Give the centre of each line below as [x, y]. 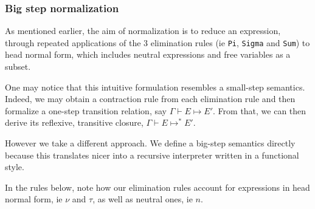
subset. [18, 67]
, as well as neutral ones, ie [143, 199]
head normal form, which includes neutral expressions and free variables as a [148, 54]
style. [15, 167]
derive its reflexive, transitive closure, [74, 122]
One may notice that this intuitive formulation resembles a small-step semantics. [155, 87]
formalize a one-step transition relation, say [86, 110]
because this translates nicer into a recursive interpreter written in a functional [152, 155]
